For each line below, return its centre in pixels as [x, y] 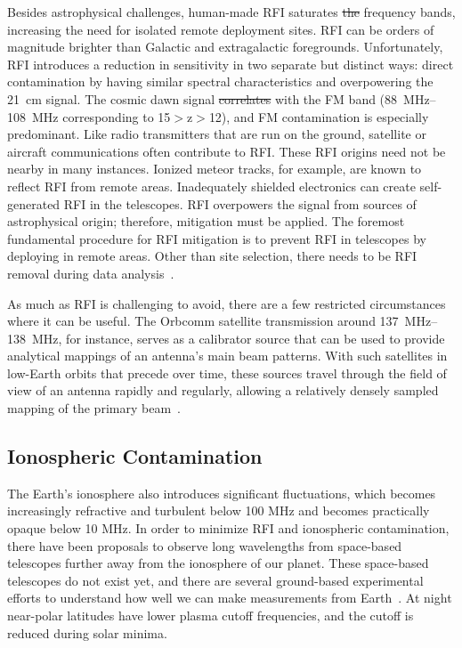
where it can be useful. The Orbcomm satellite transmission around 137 [203, 321]
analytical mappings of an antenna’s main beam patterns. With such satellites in [227, 356]
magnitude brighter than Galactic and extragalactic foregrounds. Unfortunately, [225, 47]
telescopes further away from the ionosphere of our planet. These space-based [218, 563]
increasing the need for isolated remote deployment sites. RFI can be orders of [221, 29]
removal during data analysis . [91, 273]
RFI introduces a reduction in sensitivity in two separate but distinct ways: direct [231, 64]
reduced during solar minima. [87, 632]
